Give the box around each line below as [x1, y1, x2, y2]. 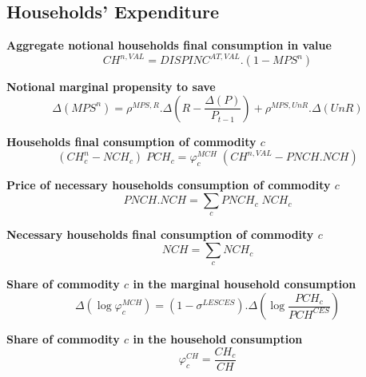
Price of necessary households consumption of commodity [6, 177, 331, 193]
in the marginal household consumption [133, 276, 356, 292]
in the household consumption [133, 331, 303, 347]
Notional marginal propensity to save [6, 78, 216, 95]
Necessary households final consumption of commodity [6, 226, 314, 243]
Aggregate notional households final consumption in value [6, 37, 332, 54]
